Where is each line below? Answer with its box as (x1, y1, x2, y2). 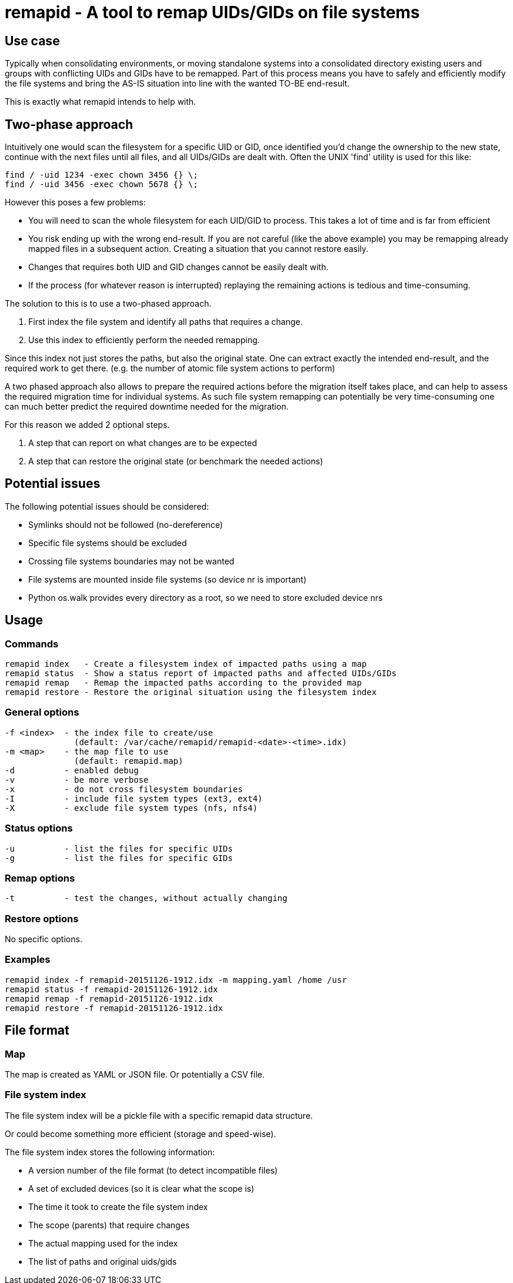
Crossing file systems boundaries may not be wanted (28, 556, 235, 566)
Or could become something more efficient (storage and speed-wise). (5, 1128, 277, 1139)
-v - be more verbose (5, 775, 149, 785)
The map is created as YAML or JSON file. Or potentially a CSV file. (5, 1069, 265, 1080)
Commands (5, 637, 59, 650)
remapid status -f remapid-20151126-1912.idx (5, 984, 218, 994)
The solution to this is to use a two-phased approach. (5, 298, 212, 309)
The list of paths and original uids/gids (28, 1256, 177, 1267)
